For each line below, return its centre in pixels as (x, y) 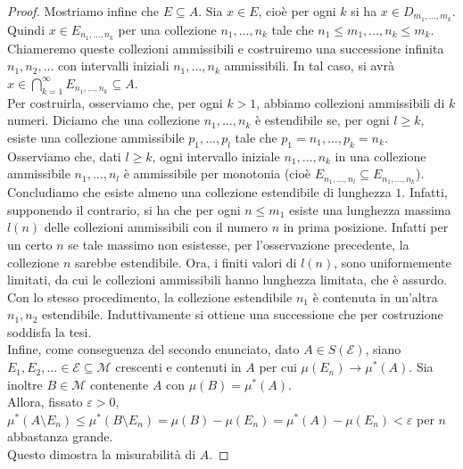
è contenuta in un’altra (375, 296)
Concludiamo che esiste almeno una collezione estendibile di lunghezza (199, 192)
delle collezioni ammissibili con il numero (156, 227)
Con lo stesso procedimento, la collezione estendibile (150, 296)
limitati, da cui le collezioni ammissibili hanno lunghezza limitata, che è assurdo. (227, 280)
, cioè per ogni (297, 11)
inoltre (25, 384)
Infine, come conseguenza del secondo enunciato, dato (153, 349)
